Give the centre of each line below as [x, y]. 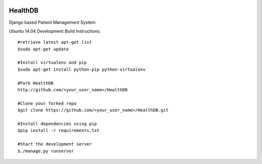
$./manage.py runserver [46, 151]
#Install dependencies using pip [57, 123]
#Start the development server [55, 144]
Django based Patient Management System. [53, 22]
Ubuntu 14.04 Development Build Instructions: [55, 31]
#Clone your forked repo [47, 103]
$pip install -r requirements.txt [58, 131]
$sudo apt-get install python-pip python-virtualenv [82, 69]
